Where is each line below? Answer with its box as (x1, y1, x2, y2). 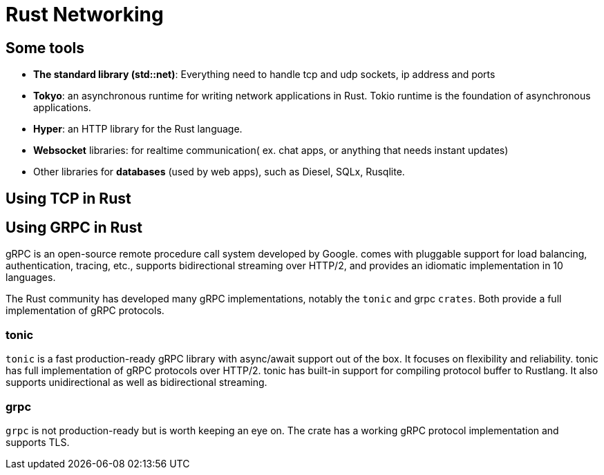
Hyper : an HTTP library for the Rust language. (33, 123, 243, 135)
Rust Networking (6, 3, 164, 26)
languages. (6, 271, 56, 284)
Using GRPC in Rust (6, 219, 142, 237)
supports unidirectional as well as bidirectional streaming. (6, 376, 267, 389)
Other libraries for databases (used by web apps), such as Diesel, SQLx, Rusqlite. (33, 166, 405, 178)
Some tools (6, 39, 84, 57)
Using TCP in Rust (6, 189, 131, 207)
